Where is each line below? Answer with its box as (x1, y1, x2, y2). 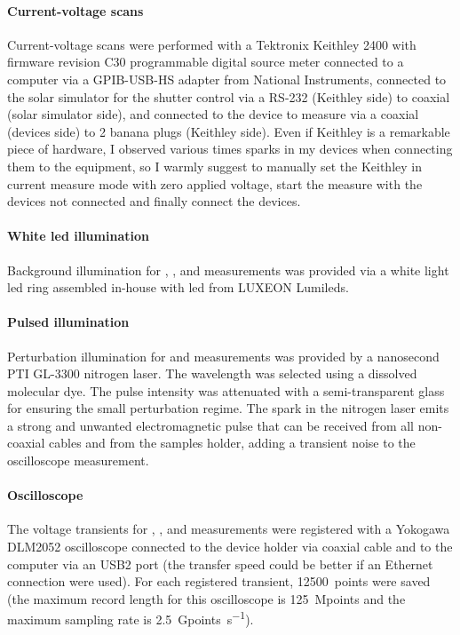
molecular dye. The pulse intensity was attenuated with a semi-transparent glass (7, 381, 445, 400)
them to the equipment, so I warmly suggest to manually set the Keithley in (7, 156, 422, 175)
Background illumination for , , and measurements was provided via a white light (7, 260, 449, 279)
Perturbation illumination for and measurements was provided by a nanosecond (7, 346, 440, 365)
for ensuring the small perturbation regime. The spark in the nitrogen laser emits (7, 399, 449, 417)
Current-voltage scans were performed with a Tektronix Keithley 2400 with (7, 35, 416, 53)
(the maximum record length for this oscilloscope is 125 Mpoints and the (7, 589, 406, 607)
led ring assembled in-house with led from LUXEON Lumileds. (7, 278, 349, 297)
